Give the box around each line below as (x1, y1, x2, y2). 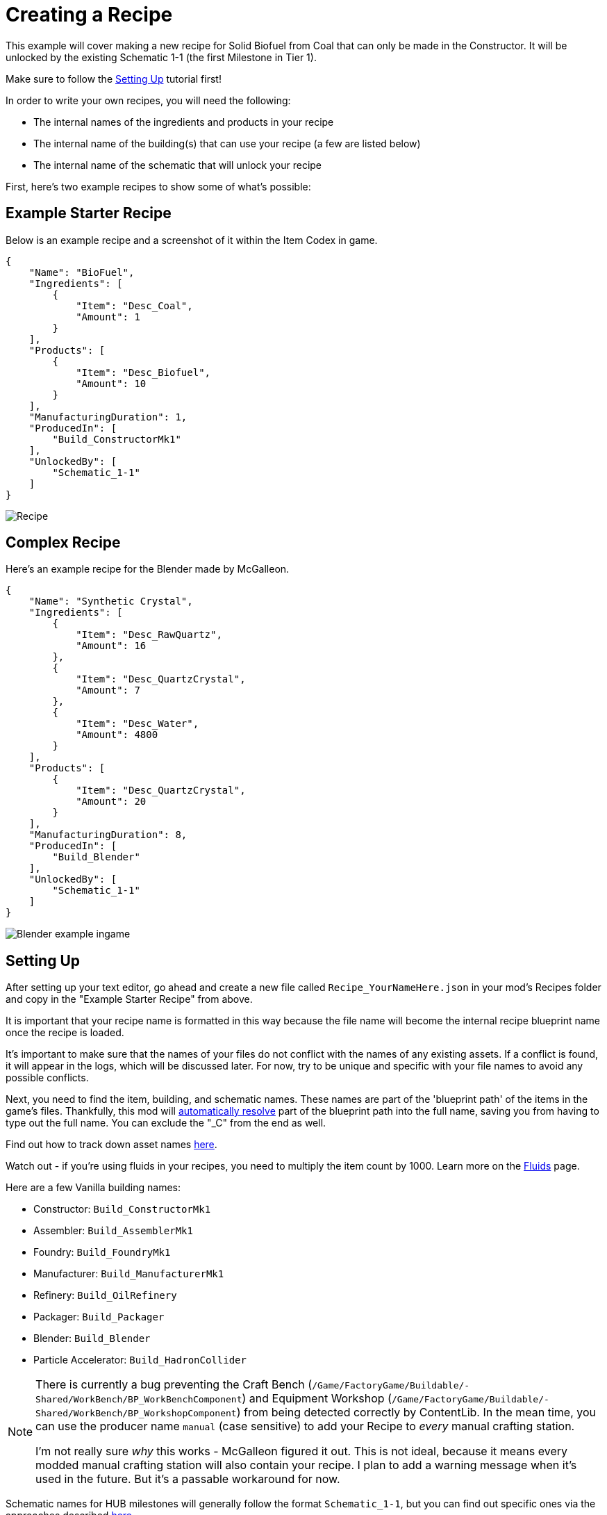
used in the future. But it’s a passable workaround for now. (35, 1472, 340, 1487)
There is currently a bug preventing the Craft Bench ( (35, 1377, 313, 1392)
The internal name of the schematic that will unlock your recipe (33, 158, 322, 171)
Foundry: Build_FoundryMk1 (33, 1246, 171, 1259)
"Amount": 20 (76, 796, 147, 808)
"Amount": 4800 (76, 729, 158, 741)
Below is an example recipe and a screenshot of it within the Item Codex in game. (6, 234, 378, 246)
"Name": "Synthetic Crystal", (28, 596, 193, 607)
